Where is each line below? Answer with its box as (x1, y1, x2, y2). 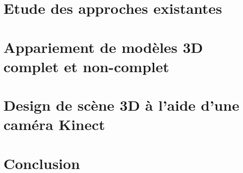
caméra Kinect (3, 114, 105, 134)
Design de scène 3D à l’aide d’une (3, 95, 240, 115)
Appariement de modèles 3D (3, 37, 203, 57)
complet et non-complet (3, 56, 169, 76)
